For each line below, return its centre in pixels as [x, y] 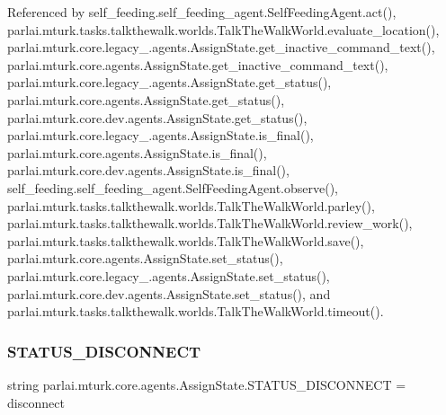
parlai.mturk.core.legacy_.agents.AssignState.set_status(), [169, 275]
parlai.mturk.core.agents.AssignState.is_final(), [137, 152]
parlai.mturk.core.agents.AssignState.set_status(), [145, 258]
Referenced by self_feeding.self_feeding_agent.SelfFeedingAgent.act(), [202, 12]
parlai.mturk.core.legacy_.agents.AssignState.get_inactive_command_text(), [221, 47]
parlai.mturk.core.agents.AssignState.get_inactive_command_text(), [198, 64]
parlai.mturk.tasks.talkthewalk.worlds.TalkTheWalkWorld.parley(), [191, 205]
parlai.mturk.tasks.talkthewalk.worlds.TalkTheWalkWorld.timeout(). [196, 311]
